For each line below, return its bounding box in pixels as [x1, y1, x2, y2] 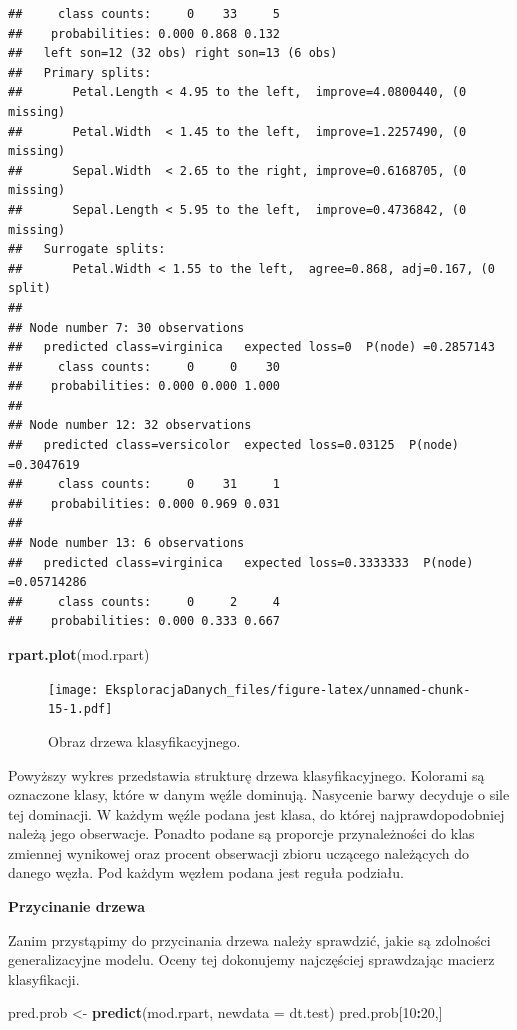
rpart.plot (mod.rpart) [8, 644, 150, 664]
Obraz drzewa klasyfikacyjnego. [48, 730, 241, 751]
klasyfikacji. [8, 968, 80, 989]
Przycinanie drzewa [8, 896, 145, 917]
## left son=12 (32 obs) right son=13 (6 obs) [8, 46, 338, 61]
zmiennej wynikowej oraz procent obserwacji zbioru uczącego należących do [8, 842, 470, 863]
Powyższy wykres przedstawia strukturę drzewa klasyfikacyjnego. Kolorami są [8, 764, 485, 785]
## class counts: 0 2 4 [8, 594, 281, 609]
